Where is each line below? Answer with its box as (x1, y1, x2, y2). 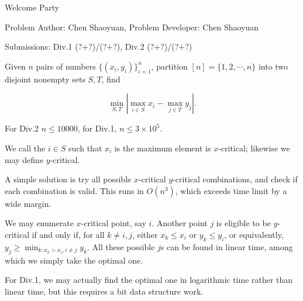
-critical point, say (81, 217, 146, 229)
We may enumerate (5, 217, 74, 229)
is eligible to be (216, 217, 271, 229)
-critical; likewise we (218, 141, 290, 154)
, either (132, 228, 158, 240)
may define (5, 153, 44, 165)
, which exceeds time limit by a (175, 184, 287, 196)
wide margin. (5, 197, 51, 209)
